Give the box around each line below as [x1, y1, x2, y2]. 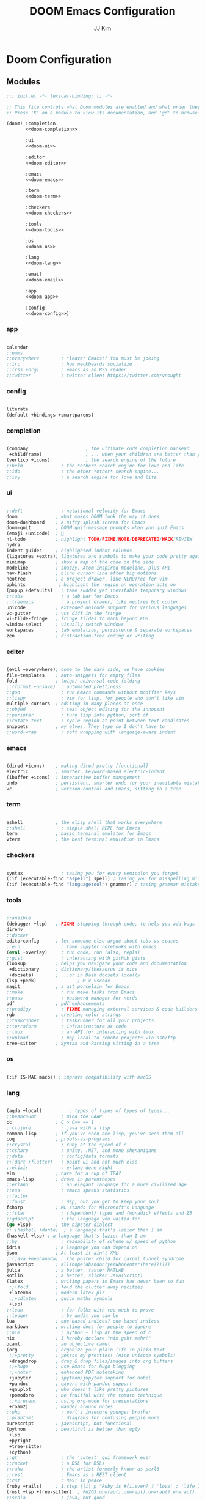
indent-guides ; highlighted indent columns [6, 548, 132, 554]
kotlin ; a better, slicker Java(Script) [6, 1272, 143, 1279]
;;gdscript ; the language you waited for [6, 1216, 140, 1222]
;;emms [6, 350, 23, 356]
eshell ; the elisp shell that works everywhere [6, 819, 163, 825]
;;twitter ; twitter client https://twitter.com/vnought [6, 373, 182, 379]
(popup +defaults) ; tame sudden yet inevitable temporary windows [6, 587, 187, 594]
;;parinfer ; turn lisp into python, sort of [6, 712, 149, 718]
